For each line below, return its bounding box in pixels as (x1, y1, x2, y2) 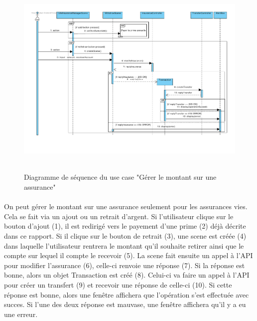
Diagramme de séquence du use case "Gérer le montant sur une (24, 172, 217, 182)
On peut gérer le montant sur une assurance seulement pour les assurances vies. (4, 201, 248, 212)
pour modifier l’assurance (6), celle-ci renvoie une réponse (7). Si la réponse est (4, 260, 245, 270)
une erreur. (4, 309, 38, 319)
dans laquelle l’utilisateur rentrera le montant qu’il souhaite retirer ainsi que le (4, 240, 244, 251)
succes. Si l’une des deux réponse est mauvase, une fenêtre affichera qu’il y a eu (4, 299, 246, 310)
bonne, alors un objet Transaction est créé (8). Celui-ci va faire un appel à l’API (4, 270, 250, 280)
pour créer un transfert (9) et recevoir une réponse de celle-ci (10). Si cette (4, 279, 232, 290)
